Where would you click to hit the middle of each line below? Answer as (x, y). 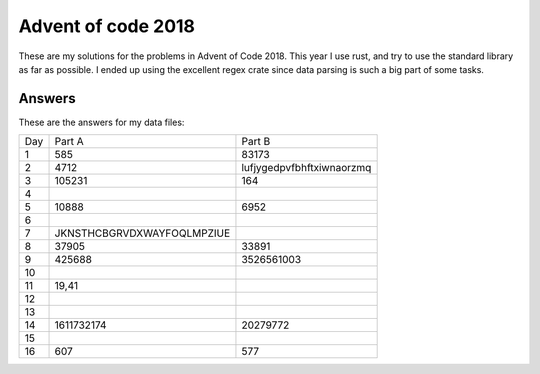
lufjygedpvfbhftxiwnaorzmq (306, 168)
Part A (69, 142)
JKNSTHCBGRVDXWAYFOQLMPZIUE (142, 233)
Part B (256, 142)
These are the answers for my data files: (101, 122)
